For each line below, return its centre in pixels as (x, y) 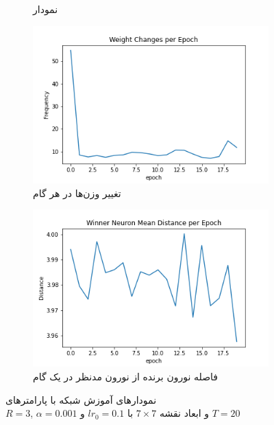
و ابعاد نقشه (184, 413)
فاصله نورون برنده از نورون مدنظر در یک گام (125, 377)
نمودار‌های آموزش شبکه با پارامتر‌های (81, 399)
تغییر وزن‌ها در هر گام (77, 193)
